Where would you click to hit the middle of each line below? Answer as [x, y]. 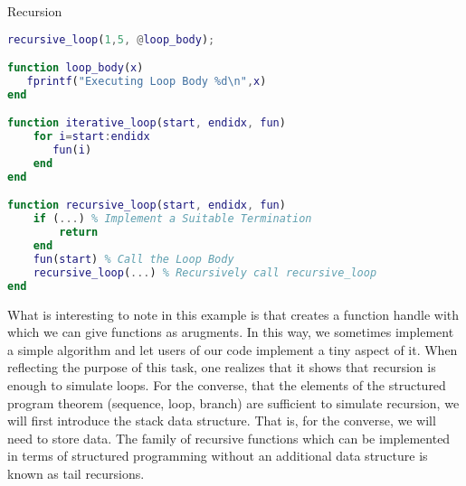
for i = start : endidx [91, 137]
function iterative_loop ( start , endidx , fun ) [147, 123]
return [79, 233]
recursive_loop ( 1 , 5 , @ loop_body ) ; [111, 39]
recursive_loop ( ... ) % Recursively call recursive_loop [205, 272]
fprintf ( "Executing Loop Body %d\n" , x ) [147, 81]
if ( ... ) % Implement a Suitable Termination [172, 219]
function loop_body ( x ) [76, 68]
